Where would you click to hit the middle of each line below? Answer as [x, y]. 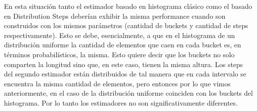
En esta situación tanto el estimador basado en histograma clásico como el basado [128, 6]
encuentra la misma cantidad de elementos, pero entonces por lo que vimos [117, 83]
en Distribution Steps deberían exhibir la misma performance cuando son [115, 16]
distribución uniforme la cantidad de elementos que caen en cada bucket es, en [123, 45]
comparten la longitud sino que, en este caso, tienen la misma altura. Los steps [124, 64]
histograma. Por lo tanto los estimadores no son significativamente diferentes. [121, 102]
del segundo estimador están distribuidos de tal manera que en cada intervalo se [125, 74]
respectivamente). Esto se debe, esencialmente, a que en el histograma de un [120, 35]
